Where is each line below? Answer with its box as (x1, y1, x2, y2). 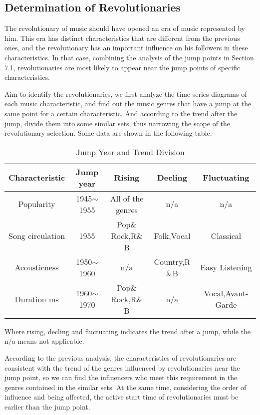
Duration (14, 293, 46, 305)
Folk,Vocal (154, 229, 191, 241)
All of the (110, 192, 144, 204)
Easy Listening (200, 261, 252, 273)
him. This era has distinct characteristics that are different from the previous (4, 32, 240, 43)
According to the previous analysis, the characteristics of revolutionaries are (4, 352, 237, 363)
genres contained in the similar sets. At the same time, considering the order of (4, 382, 247, 392)
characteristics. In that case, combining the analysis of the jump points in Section (4, 52, 254, 62)
